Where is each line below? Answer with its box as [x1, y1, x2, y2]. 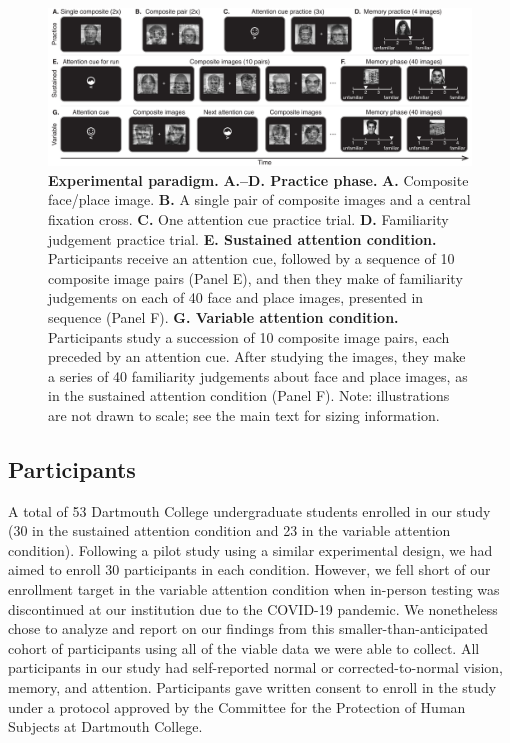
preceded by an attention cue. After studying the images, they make [48, 346, 466, 367]
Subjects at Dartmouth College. [8, 716, 203, 737]
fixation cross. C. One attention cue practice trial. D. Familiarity [48, 208, 449, 229]
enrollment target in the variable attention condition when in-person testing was [8, 579, 500, 600]
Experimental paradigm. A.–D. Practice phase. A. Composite [48, 169, 469, 190]
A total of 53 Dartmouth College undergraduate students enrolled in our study [8, 500, 491, 521]
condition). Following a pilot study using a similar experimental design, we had [8, 539, 493, 560]
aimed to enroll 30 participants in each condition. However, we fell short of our [8, 559, 491, 580]
